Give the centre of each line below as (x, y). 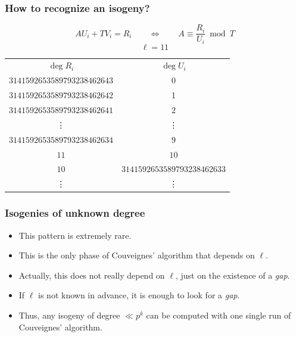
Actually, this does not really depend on (92, 275)
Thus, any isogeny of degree (69, 315)
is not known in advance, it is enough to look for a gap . (139, 295)
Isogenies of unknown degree (75, 213)
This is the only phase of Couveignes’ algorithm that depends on (137, 255)
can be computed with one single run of (219, 315)
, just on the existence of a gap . (233, 275)
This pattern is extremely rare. (75, 235)
